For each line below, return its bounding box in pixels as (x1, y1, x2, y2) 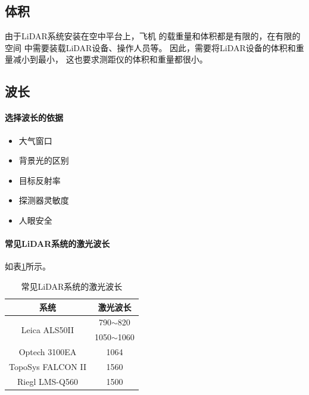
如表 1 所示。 (5, 260, 51, 272)
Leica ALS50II (21, 323, 74, 336)
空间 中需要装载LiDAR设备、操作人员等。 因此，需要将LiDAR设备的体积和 (5, 41, 296, 54)
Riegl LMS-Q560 (17, 375, 78, 387)
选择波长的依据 (5, 111, 63, 124)
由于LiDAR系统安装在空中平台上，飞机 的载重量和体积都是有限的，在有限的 (5, 30, 301, 42)
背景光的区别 (18, 154, 69, 167)
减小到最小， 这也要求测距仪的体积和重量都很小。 (13, 53, 208, 65)
